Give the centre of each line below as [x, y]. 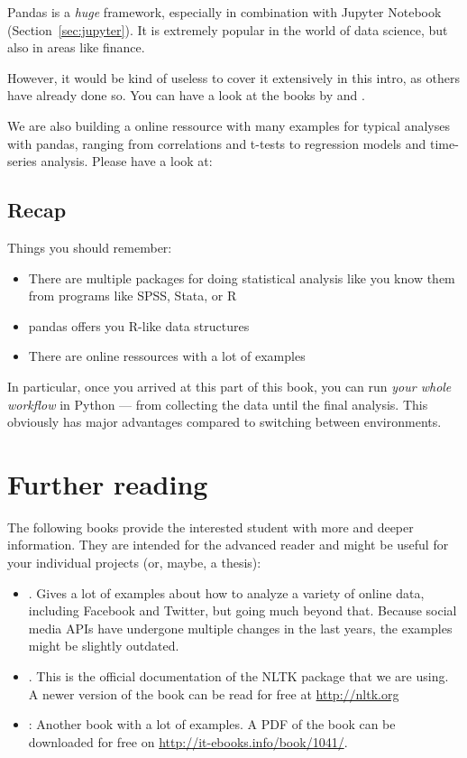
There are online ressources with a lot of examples [167, 356]
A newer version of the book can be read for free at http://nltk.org [214, 693]
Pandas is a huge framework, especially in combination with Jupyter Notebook [224, 12]
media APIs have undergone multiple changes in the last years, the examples [240, 628]
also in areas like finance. [76, 47]
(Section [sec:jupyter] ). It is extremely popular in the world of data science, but [228, 29]
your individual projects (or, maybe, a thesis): [134, 563]
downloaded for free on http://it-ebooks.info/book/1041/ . [188, 741]
